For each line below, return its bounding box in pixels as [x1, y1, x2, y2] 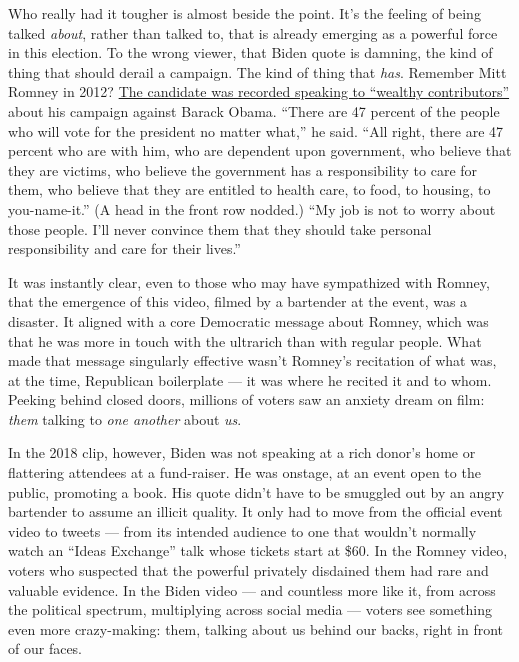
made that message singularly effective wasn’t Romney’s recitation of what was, [8, 350, 497, 371]
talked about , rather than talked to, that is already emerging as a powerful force [8, 22, 498, 43]
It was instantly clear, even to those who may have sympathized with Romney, [8, 271, 490, 292]
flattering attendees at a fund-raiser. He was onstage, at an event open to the [8, 462, 481, 483]
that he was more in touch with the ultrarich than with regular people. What [8, 330, 482, 351]
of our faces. [8, 638, 83, 659]
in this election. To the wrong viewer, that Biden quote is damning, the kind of [8, 42, 493, 63]
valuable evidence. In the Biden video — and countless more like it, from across [8, 579, 496, 600]
